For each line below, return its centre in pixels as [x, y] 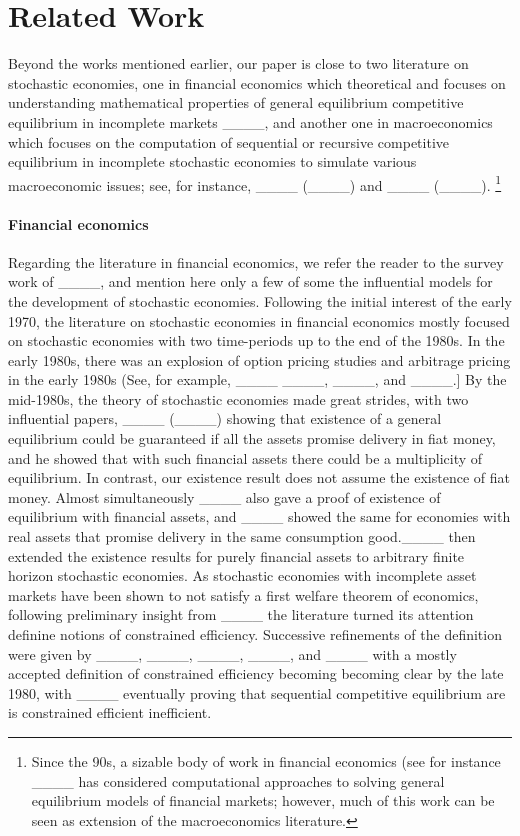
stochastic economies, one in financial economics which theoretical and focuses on [257, 82]
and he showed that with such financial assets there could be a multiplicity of [245, 457]
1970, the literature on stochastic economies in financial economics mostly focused [259, 320]
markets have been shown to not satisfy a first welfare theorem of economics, [243, 594]
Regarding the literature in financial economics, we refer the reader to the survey [256, 261]
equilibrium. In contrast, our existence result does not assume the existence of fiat [259, 477]
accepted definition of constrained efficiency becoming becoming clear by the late [256, 673]
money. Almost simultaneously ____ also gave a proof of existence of [224, 496]
